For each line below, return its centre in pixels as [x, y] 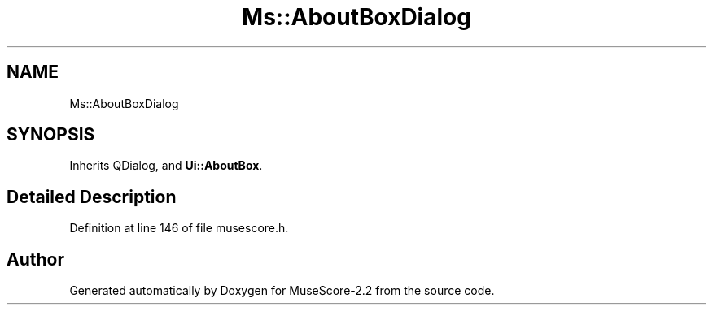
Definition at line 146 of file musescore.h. [179, 228]
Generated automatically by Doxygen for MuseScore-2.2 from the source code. [282, 291]
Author [35, 259]
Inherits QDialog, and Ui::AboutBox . [166, 166]
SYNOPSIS [51, 135]
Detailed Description [92, 197]
